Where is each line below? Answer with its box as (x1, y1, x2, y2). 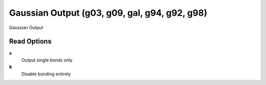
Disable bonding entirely (21, 71, 71, 77)
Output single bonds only (21, 57, 73, 63)
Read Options (9, 37, 52, 46)
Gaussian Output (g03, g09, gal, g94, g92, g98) (9, 7, 207, 18)
